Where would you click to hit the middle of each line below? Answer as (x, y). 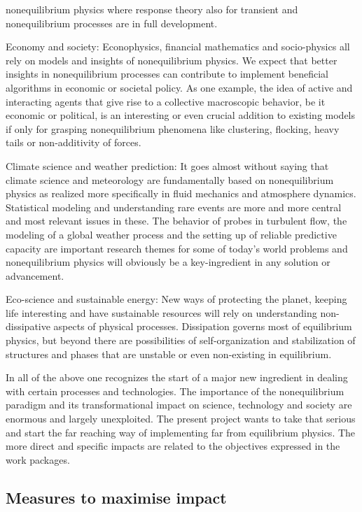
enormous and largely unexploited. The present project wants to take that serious (181, 419)
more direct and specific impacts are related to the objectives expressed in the (173, 446)
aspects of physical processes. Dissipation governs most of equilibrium (203, 326)
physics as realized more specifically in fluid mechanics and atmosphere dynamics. (181, 193)
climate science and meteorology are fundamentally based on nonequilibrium (170, 179)
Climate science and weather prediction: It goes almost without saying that (167, 165)
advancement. (35, 275)
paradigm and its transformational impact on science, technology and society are (179, 405)
